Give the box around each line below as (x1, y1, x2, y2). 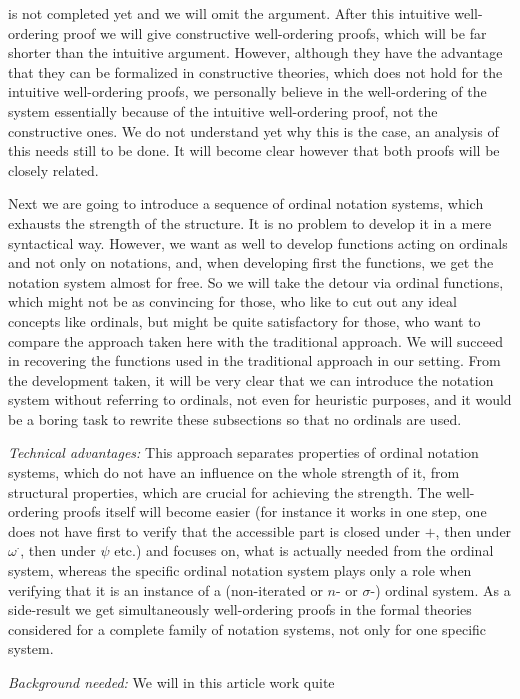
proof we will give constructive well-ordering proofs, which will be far (63, 22, 487, 43)
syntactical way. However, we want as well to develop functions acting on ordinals (8, 232, 508, 253)
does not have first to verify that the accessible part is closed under (8, 520, 421, 541)
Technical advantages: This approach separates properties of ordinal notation (8, 442, 479, 463)
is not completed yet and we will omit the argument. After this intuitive (8, 3, 450, 23)
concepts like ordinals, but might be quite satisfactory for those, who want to (8, 310, 481, 331)
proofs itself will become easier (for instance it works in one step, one (63, 501, 487, 522)
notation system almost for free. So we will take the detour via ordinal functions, (8, 271, 504, 292)
